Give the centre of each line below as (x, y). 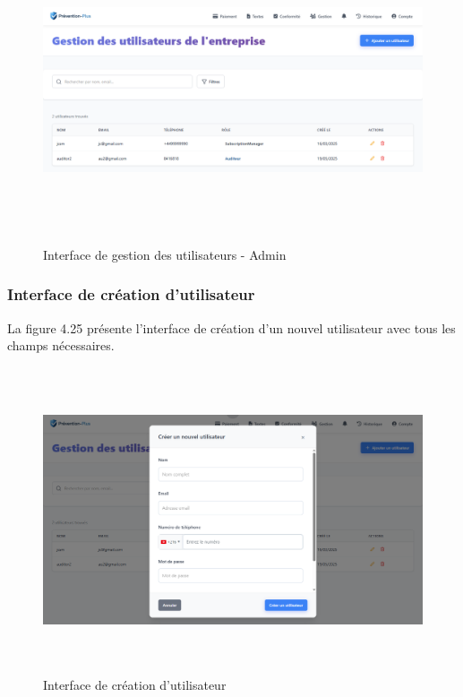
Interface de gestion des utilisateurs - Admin (165, 254)
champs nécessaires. (61, 345)
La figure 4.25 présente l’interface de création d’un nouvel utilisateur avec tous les (231, 327)
